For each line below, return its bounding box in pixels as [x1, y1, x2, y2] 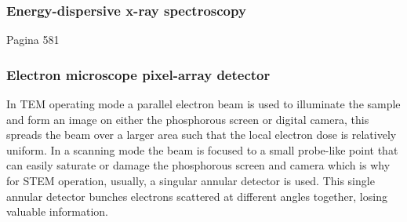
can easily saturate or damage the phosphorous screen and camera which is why [6, 157, 391, 173]
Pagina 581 [6, 31, 60, 48]
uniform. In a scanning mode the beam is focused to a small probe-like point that [6, 141, 398, 158]
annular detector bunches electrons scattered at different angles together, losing [6, 187, 387, 204]
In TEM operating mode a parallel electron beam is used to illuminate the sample [6, 96, 401, 112]
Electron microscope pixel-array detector [6, 64, 271, 84]
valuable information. [6, 203, 108, 220]
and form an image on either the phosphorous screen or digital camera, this [6, 111, 369, 127]
